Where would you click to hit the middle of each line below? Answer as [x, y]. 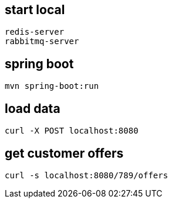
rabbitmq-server [42, 41]
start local [35, 10]
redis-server [35, 32]
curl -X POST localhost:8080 [72, 131]
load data [33, 108]
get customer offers [64, 153]
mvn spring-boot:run [52, 86]
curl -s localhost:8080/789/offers [87, 175]
